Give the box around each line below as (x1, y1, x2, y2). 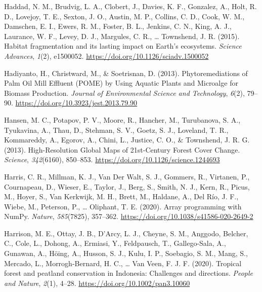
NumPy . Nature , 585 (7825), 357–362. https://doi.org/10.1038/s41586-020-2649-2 (4, 211, 253, 222)
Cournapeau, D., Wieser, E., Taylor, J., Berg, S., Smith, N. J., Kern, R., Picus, (4, 181, 250, 192)
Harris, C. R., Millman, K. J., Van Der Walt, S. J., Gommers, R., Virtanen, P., (4, 171, 250, 181)
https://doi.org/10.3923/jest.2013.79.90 (15, 97, 138, 108)
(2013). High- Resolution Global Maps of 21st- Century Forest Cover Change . (4, 144, 240, 155)
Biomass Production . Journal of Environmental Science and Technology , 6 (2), (4, 87, 245, 98)
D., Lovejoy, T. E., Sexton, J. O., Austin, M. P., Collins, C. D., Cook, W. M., (4, 11, 245, 21)
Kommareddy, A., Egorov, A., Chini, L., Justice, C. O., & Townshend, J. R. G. (4, 134, 250, 145)
